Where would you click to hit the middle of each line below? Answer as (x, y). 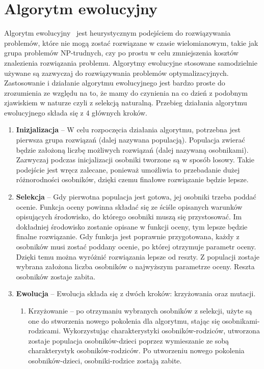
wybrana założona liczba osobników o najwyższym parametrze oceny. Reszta (135, 266)
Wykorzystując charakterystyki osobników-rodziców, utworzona (161, 331)
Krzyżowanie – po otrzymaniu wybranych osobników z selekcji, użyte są (140, 310)
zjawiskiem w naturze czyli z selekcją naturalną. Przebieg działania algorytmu (126, 103)
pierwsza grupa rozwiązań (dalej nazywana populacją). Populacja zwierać (130, 140)
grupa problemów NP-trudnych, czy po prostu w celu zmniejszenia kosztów (121, 53)
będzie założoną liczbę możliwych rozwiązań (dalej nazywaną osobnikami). (132, 149)
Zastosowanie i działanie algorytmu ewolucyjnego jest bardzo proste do (115, 83)
